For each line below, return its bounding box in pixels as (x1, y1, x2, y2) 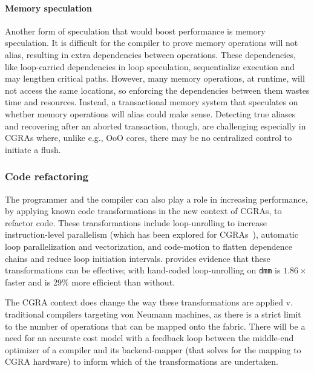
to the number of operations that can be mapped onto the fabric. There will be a (5, 319, 306, 332)
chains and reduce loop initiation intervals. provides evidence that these (5, 252, 270, 264)
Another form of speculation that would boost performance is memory (5, 24, 266, 37)
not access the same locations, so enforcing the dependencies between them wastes (5, 83, 310, 96)
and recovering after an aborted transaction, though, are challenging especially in (5, 119, 306, 132)
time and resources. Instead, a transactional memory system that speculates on (5, 96, 298, 108)
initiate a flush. (5, 143, 61, 155)
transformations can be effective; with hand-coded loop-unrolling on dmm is (5, 264, 281, 276)
